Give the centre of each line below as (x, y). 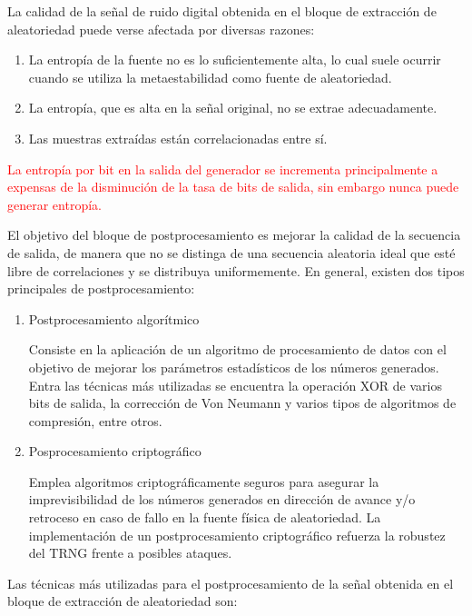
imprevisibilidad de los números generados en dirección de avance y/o (222, 499)
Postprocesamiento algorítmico (114, 318)
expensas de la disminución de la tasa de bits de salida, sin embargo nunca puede (233, 187)
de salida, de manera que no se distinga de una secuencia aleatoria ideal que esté (231, 252)
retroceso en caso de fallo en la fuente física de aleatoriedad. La (205, 517)
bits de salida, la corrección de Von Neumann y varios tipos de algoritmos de (242, 403)
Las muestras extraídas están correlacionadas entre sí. (178, 138)
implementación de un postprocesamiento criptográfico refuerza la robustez (237, 535)
